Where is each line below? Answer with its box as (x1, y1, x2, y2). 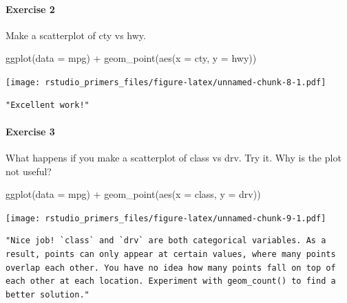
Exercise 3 (6, 124, 55, 138)
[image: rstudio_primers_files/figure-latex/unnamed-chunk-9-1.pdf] (6, 213, 326, 223)
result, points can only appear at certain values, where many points (6, 249, 336, 260)
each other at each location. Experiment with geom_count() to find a (6, 276, 336, 287)
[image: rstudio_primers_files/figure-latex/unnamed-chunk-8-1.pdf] (6, 77, 326, 87)
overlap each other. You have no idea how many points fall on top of (6, 262, 336, 273)
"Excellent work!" (6, 100, 90, 110)
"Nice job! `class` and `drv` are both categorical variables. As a (6, 236, 326, 246)
